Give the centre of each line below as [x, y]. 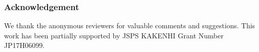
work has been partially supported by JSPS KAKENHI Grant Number [114, 35]
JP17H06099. [25, 45]
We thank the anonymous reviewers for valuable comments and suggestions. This [130, 25]
